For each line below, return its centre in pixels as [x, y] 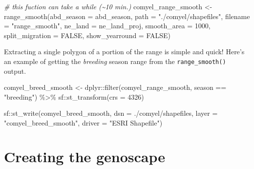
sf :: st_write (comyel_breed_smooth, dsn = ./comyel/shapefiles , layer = [111, 113]
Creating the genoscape [85, 156]
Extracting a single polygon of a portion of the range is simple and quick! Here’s [124, 52]
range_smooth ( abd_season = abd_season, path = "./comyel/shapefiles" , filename [127, 16]
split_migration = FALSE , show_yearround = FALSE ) [87, 35]
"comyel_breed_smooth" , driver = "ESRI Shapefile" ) [83, 123]
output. [15, 71]
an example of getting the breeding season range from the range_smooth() [115, 61]
